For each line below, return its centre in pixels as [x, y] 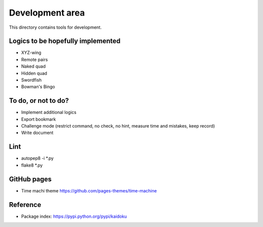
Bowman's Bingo [38, 87]
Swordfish [31, 80]
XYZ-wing [31, 53]
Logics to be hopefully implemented [65, 41]
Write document [37, 133]
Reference [25, 205]
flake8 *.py [32, 165]
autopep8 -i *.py [37, 158]
